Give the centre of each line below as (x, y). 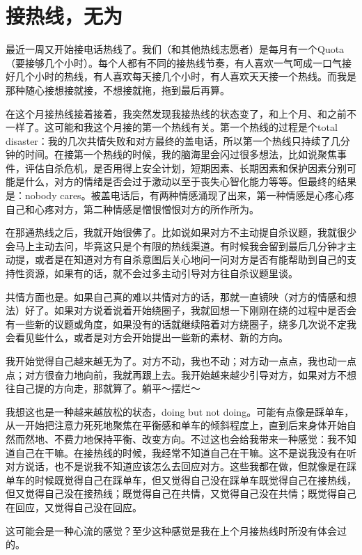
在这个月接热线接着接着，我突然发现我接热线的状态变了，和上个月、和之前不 (181, 113)
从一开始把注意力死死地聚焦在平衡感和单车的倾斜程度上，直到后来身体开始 (176, 425)
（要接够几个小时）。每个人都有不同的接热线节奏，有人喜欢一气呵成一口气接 (179, 62)
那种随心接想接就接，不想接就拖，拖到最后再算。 (118, 89)
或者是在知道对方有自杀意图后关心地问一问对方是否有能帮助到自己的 (190, 259)
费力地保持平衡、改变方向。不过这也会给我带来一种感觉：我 (200, 438)
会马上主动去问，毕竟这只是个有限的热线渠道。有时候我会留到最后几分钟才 (176, 245)
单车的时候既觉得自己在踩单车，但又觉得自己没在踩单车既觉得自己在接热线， (181, 479)
